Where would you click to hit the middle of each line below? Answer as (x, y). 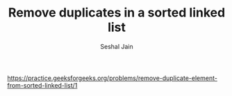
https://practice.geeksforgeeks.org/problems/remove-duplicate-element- (112, 78)
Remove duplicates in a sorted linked (117, 13)
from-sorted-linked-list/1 (42, 85)
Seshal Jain (117, 46)
